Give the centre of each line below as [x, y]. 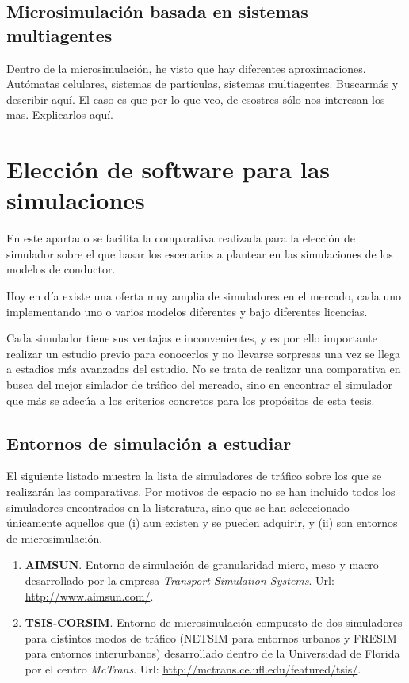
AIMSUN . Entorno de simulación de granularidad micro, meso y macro [202, 565]
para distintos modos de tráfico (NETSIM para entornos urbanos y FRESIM [211, 637]
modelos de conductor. [61, 269]
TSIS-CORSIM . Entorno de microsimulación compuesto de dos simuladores [214, 622]
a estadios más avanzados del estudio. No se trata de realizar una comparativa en [204, 369]
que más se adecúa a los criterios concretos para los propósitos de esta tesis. [191, 400]
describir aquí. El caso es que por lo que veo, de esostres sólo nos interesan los [196, 99]
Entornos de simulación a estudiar [149, 443]
